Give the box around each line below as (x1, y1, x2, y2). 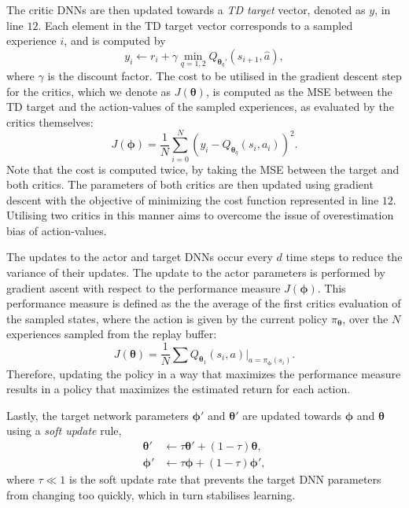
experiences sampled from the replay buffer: (6, 326, 217, 342)
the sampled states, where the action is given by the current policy (6, 310, 328, 326)
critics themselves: (6, 113, 94, 130)
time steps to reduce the (286, 248, 403, 265)
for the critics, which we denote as (6, 83, 171, 99)
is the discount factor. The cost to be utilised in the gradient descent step (47, 68, 402, 83)
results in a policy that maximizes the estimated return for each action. (6, 381, 351, 397)
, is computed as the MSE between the (205, 83, 392, 99)
